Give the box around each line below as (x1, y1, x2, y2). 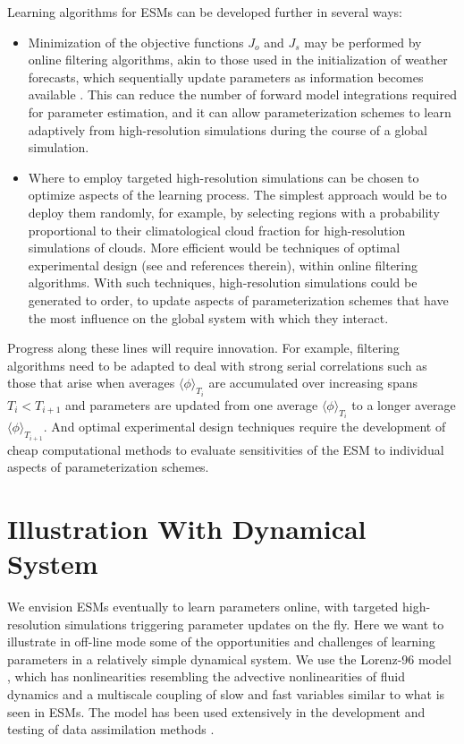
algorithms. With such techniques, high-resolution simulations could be (28, 273, 418, 292)
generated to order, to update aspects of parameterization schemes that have (28, 290, 449, 309)
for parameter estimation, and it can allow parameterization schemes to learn (28, 102, 451, 121)
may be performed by (304, 32, 422, 51)
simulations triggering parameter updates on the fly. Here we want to (64, 614, 444, 633)
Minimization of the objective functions (28, 32, 244, 51)
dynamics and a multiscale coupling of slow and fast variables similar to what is (7, 685, 445, 704)
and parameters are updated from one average (65, 395, 318, 414)
